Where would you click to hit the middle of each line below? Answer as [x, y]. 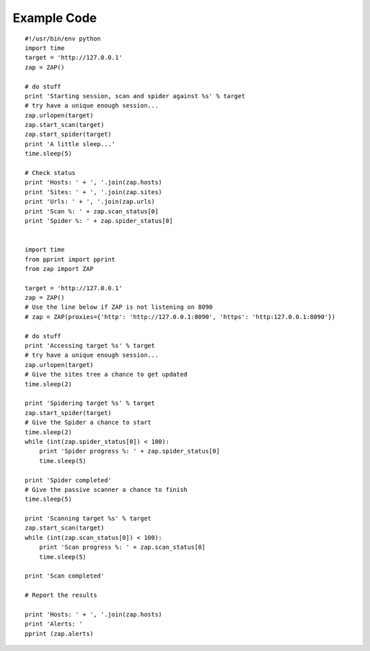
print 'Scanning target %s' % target [88, 519]
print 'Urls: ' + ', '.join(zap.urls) [90, 202]
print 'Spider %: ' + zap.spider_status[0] [99, 221]
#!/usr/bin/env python [63, 38]
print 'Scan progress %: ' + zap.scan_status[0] [122, 547]
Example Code [55, 18]
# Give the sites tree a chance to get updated [106, 375]
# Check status [50, 173]
